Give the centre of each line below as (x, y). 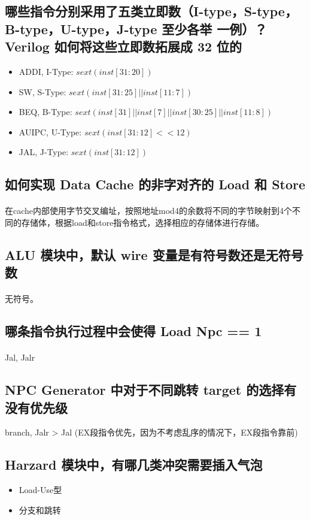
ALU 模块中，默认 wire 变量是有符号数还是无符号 (154, 254)
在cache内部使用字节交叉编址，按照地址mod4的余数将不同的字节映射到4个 (148, 211)
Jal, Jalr (20, 357)
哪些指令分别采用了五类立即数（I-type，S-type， (151, 11)
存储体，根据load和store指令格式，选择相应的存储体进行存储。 (143, 222)
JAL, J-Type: (44, 152)
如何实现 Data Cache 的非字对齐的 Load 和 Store (155, 184)
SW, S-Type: (42, 91)
